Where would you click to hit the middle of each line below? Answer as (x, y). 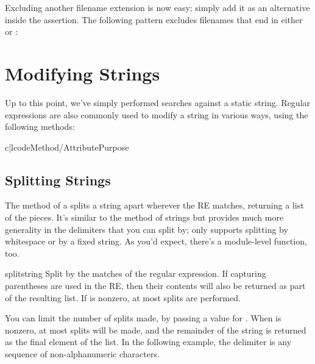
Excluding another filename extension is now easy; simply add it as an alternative (157, 7)
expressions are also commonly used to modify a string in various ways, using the (157, 114)
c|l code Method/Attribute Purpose (67, 147)
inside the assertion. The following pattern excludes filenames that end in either (154, 19)
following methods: (40, 127)
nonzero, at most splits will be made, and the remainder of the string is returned (156, 330)
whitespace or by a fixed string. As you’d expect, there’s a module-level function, (156, 241)
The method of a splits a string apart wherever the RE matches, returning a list (154, 205)
